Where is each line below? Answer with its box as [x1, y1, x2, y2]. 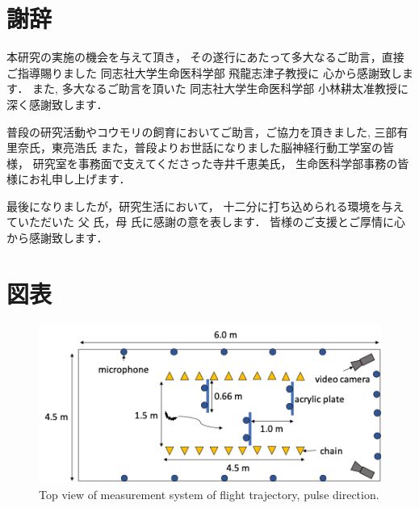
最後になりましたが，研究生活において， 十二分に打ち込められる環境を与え [6, 197, 404, 214]
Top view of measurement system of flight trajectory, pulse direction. [39, 485, 379, 502]
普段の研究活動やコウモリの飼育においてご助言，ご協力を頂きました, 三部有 [6, 123, 409, 140]
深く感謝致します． [6, 95, 108, 112]
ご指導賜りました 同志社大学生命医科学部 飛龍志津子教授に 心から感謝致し [6, 64, 402, 81]
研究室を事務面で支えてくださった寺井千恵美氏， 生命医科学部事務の [32, 154, 398, 171]
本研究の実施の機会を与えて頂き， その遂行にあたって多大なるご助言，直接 [6, 48, 404, 65]
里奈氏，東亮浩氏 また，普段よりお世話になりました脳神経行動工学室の [6, 139, 383, 156]
